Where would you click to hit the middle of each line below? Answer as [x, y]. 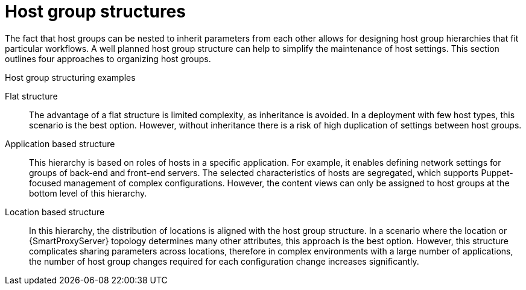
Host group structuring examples [70, 77]
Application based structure [60, 143]
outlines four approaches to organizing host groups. [108, 58]
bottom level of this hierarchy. [88, 193]
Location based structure [55, 212]
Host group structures [95, 11]
